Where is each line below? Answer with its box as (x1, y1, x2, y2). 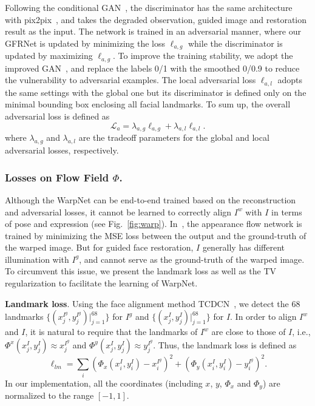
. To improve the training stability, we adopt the (113, 49, 293, 62)
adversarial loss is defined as (5, 109, 110, 122)
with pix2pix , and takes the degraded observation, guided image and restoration (5, 13, 307, 25)
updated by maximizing (5, 49, 93, 62)
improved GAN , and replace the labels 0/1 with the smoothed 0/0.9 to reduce (5, 61, 300, 74)
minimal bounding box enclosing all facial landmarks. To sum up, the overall (5, 98, 291, 110)
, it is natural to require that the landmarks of (25, 325, 198, 338)
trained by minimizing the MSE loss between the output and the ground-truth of (5, 229, 307, 242)
